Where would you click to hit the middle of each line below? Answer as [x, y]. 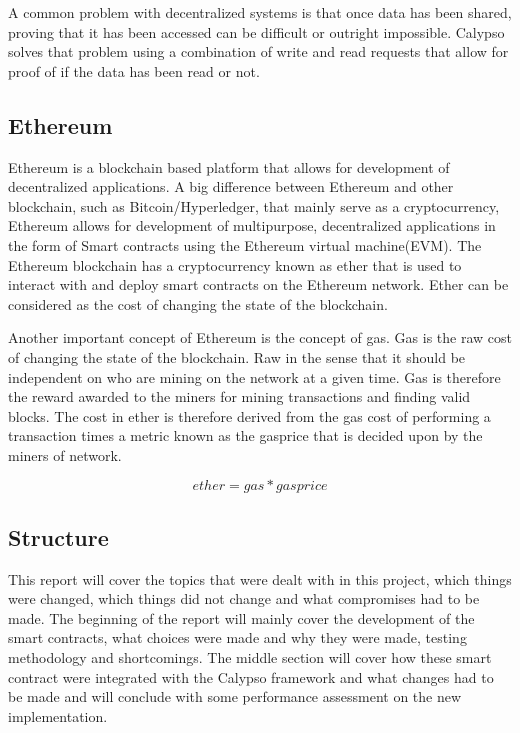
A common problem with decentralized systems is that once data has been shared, [260, 12]
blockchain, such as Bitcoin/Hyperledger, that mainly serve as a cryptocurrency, [254, 205]
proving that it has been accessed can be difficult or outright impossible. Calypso [256, 31]
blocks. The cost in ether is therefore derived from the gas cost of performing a [249, 415]
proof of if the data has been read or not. [134, 70]
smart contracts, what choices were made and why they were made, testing [237, 637]
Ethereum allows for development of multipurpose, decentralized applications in [252, 225]
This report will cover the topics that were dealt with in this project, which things [260, 578]
